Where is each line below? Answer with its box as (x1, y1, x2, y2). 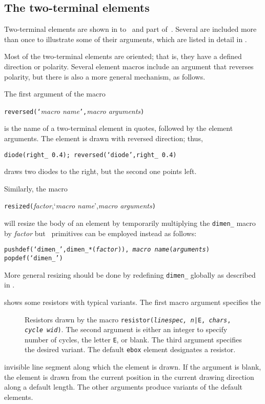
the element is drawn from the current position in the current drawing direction (4, 371, 254, 382)
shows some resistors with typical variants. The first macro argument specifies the (4, 296, 261, 307)
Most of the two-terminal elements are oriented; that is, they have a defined (4, 51, 242, 62)
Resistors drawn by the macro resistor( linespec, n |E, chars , (25, 314, 231, 324)
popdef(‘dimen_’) (4, 255, 63, 262)
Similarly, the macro (4, 183, 68, 194)
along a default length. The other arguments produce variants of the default (4, 381, 243, 392)
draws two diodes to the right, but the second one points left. (4, 166, 197, 177)
